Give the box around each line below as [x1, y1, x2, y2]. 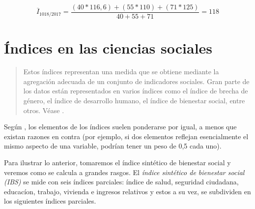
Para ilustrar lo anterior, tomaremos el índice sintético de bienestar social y [4, 157, 231, 167]
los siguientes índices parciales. [4, 196, 96, 206]
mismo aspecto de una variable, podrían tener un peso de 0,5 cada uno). [4, 141, 222, 151]
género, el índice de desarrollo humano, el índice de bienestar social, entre [23, 95, 245, 105]
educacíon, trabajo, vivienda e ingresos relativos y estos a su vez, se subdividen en [4, 186, 251, 196]
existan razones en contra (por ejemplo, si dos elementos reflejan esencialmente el [4, 131, 249, 141]
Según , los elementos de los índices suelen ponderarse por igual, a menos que [4, 121, 237, 132]
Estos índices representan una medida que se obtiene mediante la [23, 66, 219, 77]
